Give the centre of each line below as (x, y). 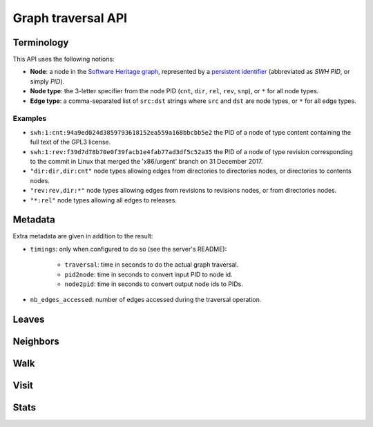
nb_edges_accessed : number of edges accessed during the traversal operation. (146, 300)
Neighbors (36, 342)
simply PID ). (47, 81)
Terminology (41, 42)
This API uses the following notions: (64, 59)
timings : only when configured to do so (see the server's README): (128, 249)
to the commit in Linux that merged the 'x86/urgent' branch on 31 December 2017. (146, 161)
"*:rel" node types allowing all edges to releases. (104, 200)
